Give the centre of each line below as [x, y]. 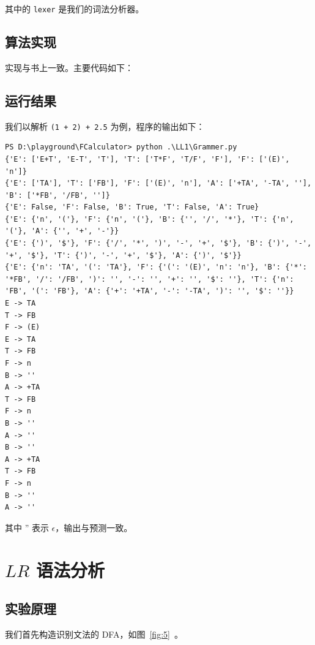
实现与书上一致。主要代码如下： [69, 67]
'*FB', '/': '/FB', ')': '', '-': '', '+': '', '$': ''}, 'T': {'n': [150, 279]
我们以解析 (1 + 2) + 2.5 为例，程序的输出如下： [105, 126]
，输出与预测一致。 [94, 527]
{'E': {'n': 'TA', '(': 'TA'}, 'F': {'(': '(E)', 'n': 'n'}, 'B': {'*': [156, 267]
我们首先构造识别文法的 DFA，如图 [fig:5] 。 [94, 634]
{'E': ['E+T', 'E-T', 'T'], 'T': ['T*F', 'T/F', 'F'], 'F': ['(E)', [147, 159]
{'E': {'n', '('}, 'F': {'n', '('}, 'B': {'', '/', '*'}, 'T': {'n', [150, 219]
